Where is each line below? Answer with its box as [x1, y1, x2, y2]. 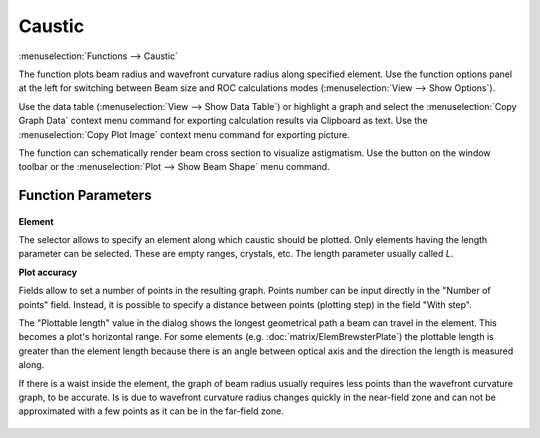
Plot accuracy [18, 266, 78, 278]
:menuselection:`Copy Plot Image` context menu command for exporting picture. [18, 128, 350, 140]
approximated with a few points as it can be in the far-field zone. [18, 405, 284, 417]
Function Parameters [18, 187, 152, 204]
